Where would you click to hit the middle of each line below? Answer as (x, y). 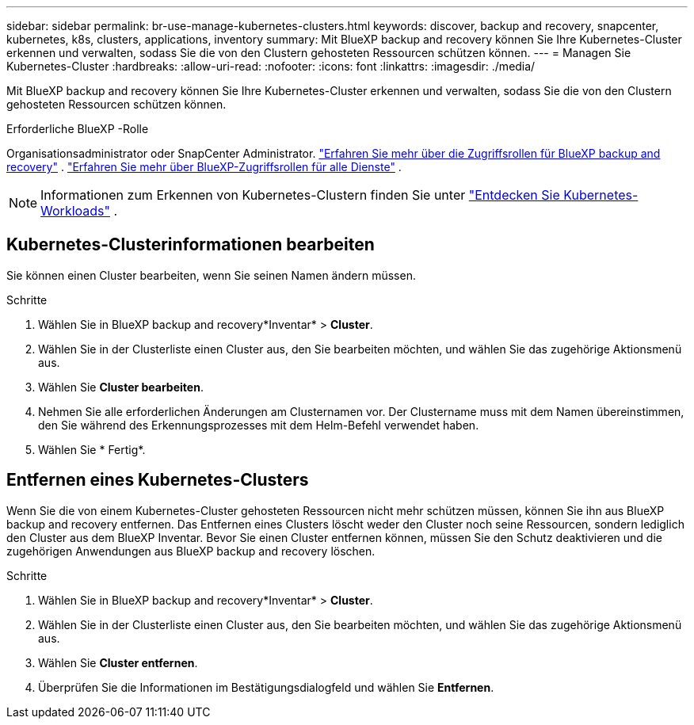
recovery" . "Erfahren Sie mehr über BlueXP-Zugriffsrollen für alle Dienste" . (204, 167)
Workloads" (75, 211)
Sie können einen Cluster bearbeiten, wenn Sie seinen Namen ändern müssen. (211, 275)
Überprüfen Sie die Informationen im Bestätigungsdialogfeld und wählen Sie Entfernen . (266, 687)
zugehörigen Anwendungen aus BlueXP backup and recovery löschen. (191, 551)
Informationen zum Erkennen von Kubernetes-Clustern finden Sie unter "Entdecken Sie (300, 195)
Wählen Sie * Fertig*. (92, 449)
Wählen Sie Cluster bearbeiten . (121, 387)
